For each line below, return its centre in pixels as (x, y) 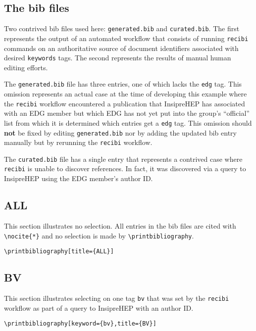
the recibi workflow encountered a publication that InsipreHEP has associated (125, 103)
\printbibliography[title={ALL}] (59, 252)
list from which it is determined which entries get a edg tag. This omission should (128, 122)
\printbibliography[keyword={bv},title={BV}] (80, 324)
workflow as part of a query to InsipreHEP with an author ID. (99, 307)
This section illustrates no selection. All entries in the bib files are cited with (120, 225)
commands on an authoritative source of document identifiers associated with (121, 48)
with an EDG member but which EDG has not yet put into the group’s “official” (127, 113)
